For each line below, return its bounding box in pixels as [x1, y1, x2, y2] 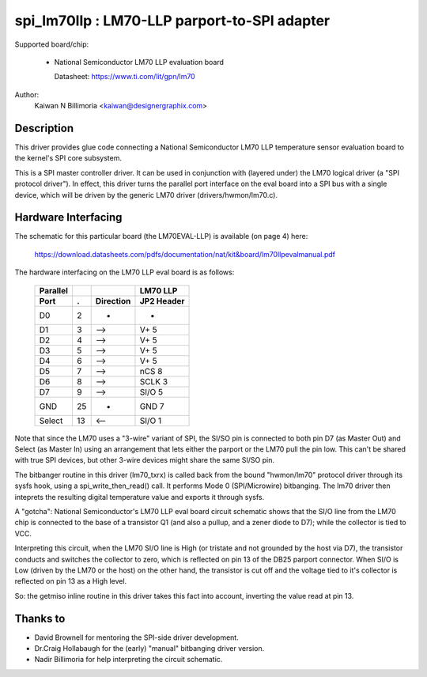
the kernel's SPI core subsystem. [14, 153, 123, 163]
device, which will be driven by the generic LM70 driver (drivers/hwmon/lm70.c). [14, 190, 278, 199]
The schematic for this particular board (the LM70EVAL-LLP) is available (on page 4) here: [14, 232, 308, 241]
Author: [14, 89, 40, 99]
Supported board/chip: [14, 40, 89, 49]
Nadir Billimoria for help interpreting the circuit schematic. [34, 655, 223, 664]
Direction [95, 295, 131, 306]
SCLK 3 [139, 376, 168, 387]
